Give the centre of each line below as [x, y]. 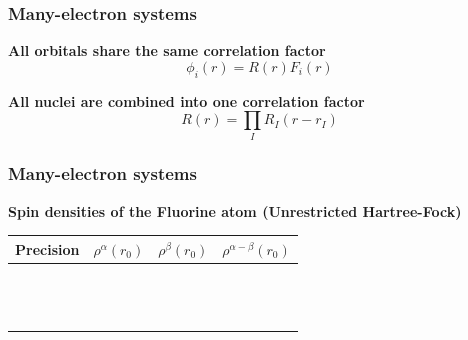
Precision [47, 248]
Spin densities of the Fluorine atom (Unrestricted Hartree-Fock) [235, 210]
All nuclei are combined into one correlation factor [186, 100]
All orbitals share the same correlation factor [167, 50]
